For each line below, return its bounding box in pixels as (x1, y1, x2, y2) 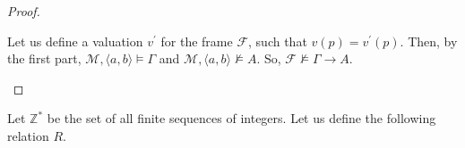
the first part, (7, 49, 82, 68)
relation (7, 126, 49, 144)
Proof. (7, 2, 40, 20)
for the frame (160, 31, 233, 50)
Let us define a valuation (7, 31, 143, 50)
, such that (248, 31, 307, 50)
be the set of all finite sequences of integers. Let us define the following (47, 109, 436, 127)
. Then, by (400, 31, 458, 50)
